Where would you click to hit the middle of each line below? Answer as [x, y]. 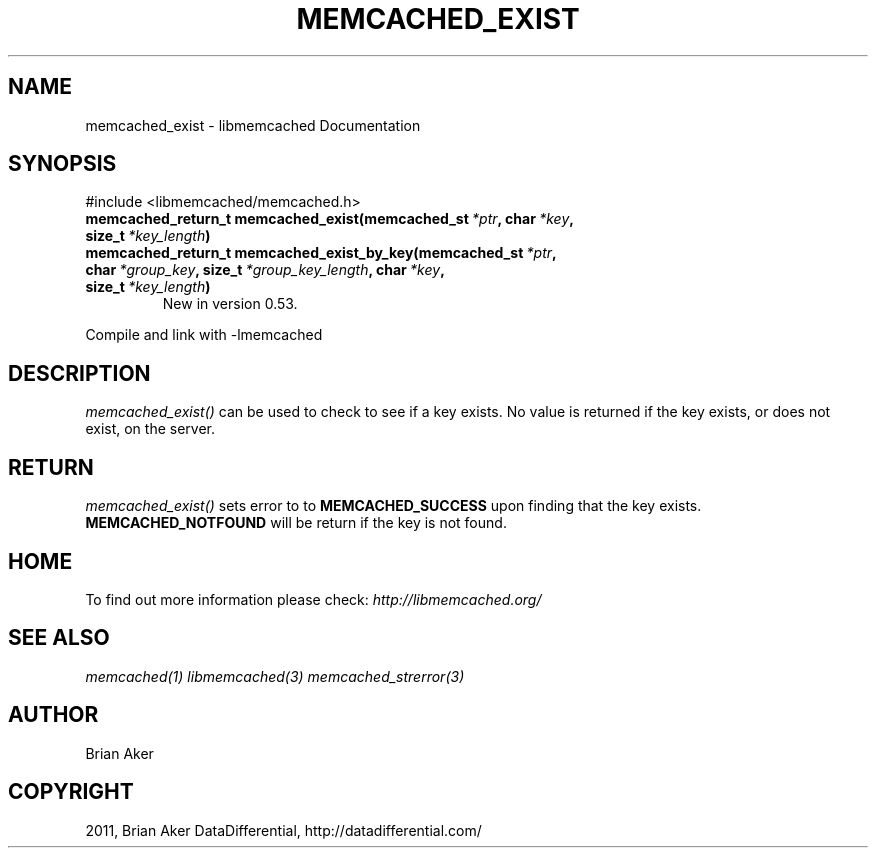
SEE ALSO [59, 638]
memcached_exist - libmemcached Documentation [253, 125]
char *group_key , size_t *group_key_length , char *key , [265, 270]
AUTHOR [53, 715]
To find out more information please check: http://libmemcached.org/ [313, 599]
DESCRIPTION [79, 373]
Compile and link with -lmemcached [204, 335]
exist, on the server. [150, 429]
